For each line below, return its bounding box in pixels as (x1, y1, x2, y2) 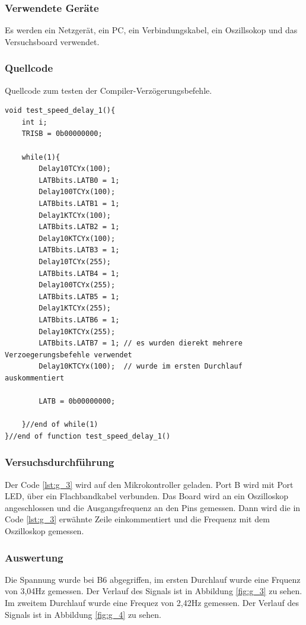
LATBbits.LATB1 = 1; (39, 199, 120, 208)
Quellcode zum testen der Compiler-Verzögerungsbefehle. (5, 84, 212, 96)
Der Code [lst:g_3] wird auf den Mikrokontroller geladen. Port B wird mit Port (5, 478, 294, 490)
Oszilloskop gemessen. (5, 525, 84, 537)
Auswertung (5, 550, 63, 564)
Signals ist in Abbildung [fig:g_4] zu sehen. (5, 608, 161, 620)
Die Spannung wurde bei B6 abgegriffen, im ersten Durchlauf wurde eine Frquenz (5, 573, 301, 585)
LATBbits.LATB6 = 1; (39, 315, 120, 324)
